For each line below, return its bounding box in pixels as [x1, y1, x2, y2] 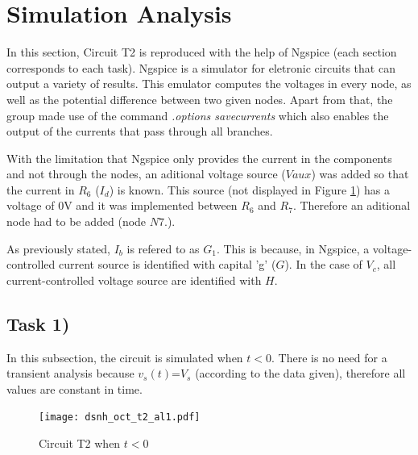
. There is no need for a [271, 349, 387, 365]
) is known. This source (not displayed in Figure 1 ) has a [109, 181, 390, 198]
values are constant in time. [6, 380, 143, 397]
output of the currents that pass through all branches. [6, 123, 273, 140]
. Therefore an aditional [292, 197, 411, 214]
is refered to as [126, 240, 200, 257]
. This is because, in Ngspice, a [216, 240, 370, 257]
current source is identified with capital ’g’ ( [58, 256, 276, 273]
